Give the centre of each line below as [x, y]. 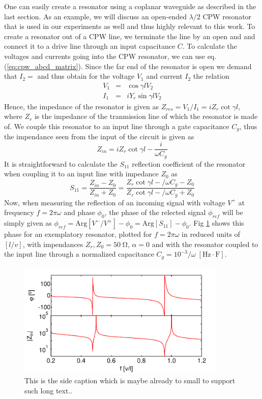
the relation [211, 76]
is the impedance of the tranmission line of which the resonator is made [146, 116]
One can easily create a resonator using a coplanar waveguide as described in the [130, 6]
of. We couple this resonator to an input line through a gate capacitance [117, 126]
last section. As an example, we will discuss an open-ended [95, 16]
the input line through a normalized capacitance [79, 254]
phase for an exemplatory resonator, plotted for [78, 234]
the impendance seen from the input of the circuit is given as [99, 136]
